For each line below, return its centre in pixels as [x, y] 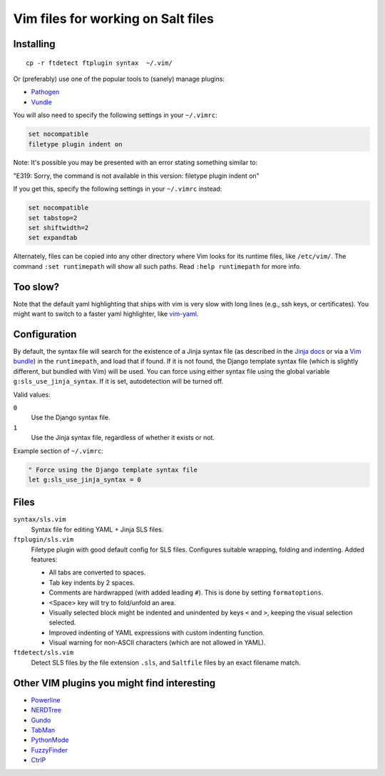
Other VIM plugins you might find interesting [114, 683]
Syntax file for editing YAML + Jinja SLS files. [97, 529]
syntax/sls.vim [40, 519]
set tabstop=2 [53, 218]
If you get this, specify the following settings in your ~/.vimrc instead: [118, 189]
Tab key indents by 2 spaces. [92, 582]
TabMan [43, 730]
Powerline [46, 700]
